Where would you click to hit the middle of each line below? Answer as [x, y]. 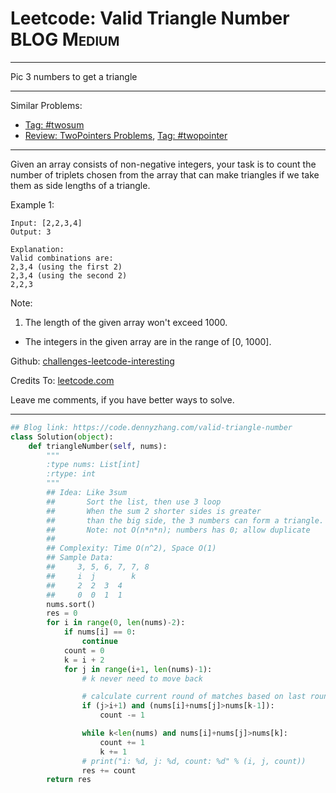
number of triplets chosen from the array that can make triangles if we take [165, 174]
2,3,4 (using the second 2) [69, 275]
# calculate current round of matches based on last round [207, 697]
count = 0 [84, 650]
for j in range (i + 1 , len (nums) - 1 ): [138, 669]
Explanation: [37, 249]
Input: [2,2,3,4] [46, 223]
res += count [109, 770]
